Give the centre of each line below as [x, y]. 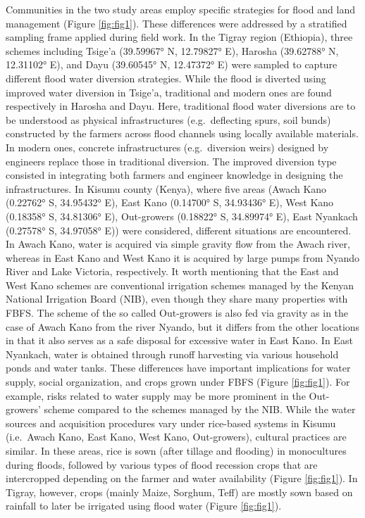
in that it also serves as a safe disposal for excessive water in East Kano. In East [179, 340]
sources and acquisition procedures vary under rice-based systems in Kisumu [171, 423]
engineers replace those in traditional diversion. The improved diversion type [171, 161]
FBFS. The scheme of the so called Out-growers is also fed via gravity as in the [177, 313]
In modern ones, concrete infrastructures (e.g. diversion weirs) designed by [167, 147]
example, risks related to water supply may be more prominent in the [156, 395]
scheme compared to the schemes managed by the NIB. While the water [200, 409]
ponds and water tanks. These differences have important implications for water [178, 368]
